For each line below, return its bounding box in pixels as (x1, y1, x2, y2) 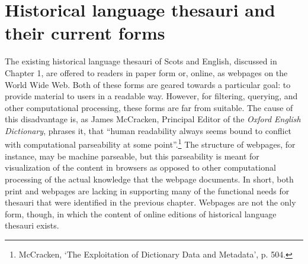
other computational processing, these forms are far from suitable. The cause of (5, 101, 293, 113)
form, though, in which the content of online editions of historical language (5, 207, 277, 220)
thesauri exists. (5, 219, 59, 232)
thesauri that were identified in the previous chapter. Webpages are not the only (5, 196, 296, 208)
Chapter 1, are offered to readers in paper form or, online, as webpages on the (5, 66, 288, 79)
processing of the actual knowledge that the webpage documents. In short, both (5, 172, 294, 185)
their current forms (5, 21, 165, 45)
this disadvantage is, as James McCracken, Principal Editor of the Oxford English (5, 113, 301, 125)
